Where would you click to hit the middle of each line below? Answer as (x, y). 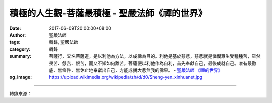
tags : (15, 42)
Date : (15, 28)
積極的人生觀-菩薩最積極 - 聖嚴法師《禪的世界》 (108, 13)
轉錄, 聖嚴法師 (63, 42)
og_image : (21, 77)
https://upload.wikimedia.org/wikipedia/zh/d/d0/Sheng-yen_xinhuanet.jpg (126, 77)
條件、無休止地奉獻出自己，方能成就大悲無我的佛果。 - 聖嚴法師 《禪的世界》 (142, 70)
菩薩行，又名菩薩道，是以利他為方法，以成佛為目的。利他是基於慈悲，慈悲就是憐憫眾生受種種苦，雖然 (155, 56)
